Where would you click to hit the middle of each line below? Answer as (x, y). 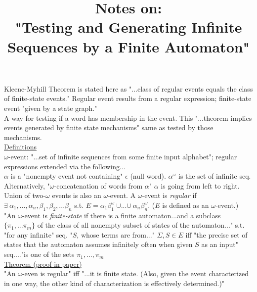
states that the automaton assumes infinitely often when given (98, 244)
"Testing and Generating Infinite (128, 27)
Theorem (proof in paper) (43, 264)
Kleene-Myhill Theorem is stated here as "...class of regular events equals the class (128, 88)
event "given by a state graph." (51, 108)
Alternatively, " (27, 185)
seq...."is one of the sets (39, 254)
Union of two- (25, 195)
